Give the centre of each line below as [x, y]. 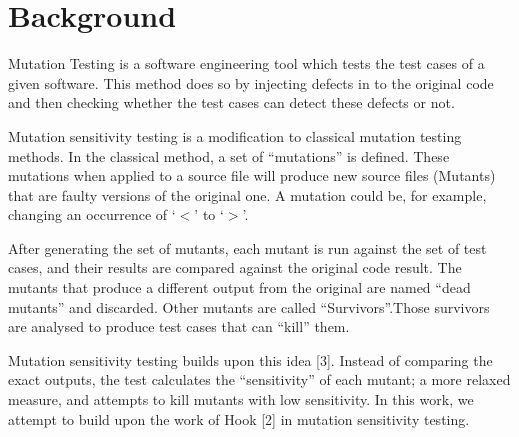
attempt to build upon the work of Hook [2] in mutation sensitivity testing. [239, 418]
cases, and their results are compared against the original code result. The [235, 267]
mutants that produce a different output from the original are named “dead [239, 287]
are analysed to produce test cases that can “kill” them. [179, 326]
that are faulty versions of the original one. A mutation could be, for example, [247, 194]
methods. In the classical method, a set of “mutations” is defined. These [229, 155]
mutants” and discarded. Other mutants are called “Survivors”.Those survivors [249, 306]
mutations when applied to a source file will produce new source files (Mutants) [252, 175]
